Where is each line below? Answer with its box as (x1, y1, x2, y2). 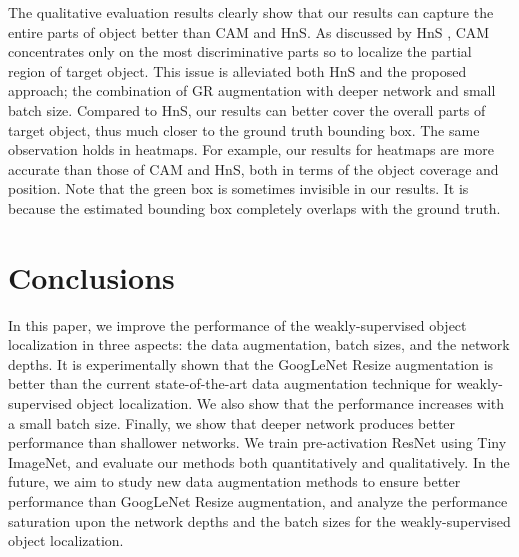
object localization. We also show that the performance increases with (76, 393, 505, 414)
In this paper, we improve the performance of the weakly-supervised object (8, 314, 467, 335)
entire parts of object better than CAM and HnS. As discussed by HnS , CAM (8, 21, 490, 42)
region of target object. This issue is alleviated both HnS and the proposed (8, 60, 467, 81)
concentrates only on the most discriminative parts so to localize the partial (8, 41, 472, 62)
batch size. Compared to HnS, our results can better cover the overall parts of (8, 99, 486, 120)
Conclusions (8, 256, 175, 297)
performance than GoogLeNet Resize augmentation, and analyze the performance (8, 491, 508, 511)
